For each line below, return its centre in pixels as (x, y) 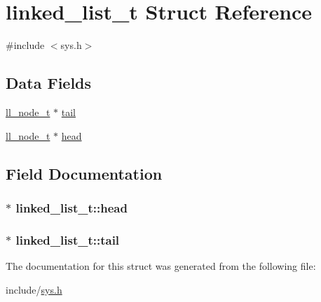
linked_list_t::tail (68, 239)
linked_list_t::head (71, 207)
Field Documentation (84, 173)
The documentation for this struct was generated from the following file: (161, 265)
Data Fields (49, 83)
